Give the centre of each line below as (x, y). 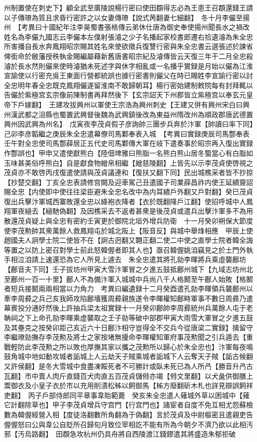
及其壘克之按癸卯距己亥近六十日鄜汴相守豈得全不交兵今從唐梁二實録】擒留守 (128, 327)
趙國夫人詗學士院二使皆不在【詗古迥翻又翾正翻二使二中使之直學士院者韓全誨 (128, 240)
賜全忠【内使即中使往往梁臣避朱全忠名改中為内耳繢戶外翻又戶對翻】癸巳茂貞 (128, 192)
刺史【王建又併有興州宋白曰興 (201, 104)
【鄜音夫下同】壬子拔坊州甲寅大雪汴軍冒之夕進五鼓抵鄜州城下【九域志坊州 (125, 269)
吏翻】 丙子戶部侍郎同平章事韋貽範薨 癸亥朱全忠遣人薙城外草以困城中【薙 (127, 395)
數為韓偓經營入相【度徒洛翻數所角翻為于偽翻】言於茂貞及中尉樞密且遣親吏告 (128, 414)
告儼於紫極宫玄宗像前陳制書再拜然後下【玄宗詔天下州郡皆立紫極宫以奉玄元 (125, 95)
